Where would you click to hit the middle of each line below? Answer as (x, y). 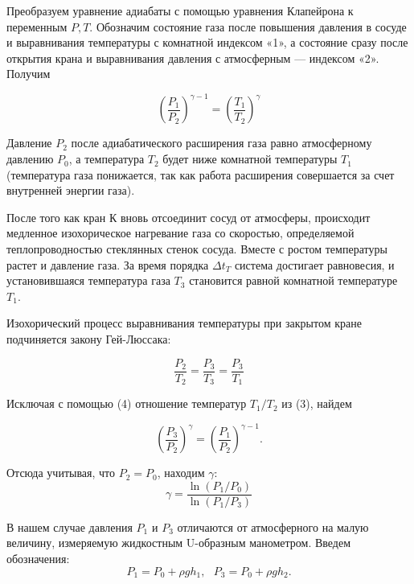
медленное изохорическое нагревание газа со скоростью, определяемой (180, 233)
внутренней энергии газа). (71, 190)
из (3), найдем (317, 403)
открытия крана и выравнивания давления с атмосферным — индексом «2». (193, 58)
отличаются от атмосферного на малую (273, 526)
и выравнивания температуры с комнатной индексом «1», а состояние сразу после (207, 42)
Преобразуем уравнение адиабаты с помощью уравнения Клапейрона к (180, 10)
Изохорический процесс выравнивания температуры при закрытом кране (184, 323)
